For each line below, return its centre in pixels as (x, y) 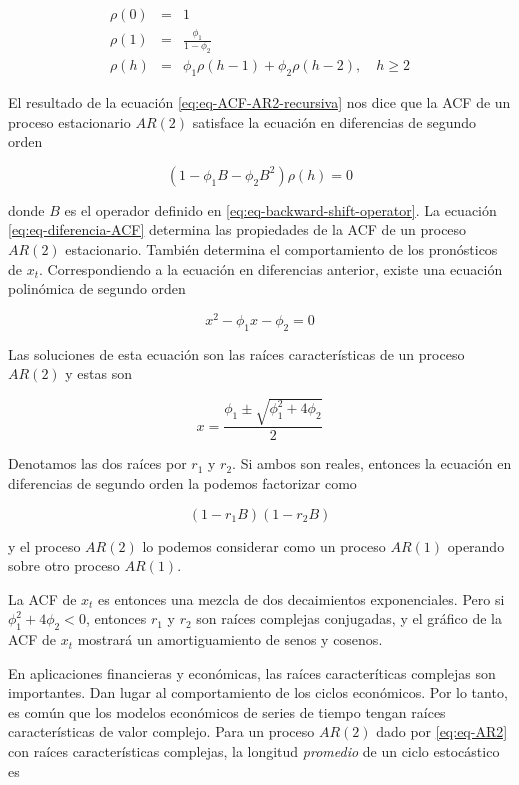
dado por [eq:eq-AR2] (442, 731)
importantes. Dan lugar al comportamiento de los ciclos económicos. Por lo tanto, (258, 692)
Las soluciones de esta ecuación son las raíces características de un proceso (236, 353)
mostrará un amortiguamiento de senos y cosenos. (230, 639)
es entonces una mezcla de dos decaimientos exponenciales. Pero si (301, 598)
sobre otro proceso (64, 565)
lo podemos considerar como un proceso (264, 545)
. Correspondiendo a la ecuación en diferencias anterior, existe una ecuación (271, 268)
